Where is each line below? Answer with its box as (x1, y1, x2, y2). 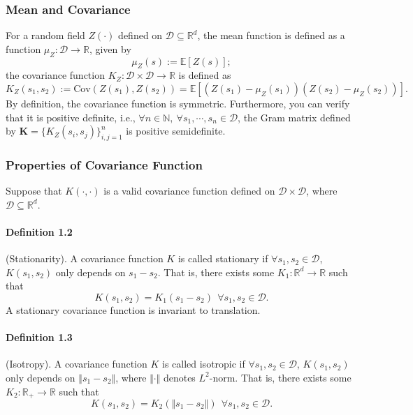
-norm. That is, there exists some (209, 370, 352, 384)
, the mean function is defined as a (197, 28, 345, 43)
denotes (163, 370, 196, 384)
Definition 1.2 (6, 224, 73, 239)
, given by (89, 41, 131, 56)
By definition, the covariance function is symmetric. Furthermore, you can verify (6, 96, 350, 110)
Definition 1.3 (6, 330, 73, 345)
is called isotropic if (161, 356, 245, 371)
